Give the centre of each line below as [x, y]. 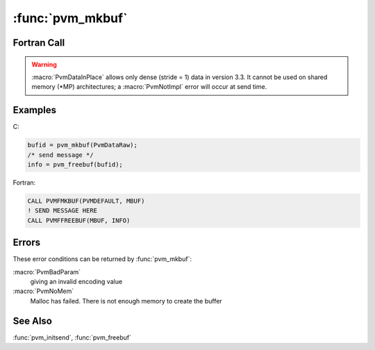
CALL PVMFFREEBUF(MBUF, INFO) [79, 220]
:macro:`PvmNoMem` [43, 291]
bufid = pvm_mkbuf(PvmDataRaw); [83, 145]
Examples [35, 110]
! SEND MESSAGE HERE [62, 211]
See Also [32, 320]
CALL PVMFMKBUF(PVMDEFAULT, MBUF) [86, 201]
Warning [44, 64]
